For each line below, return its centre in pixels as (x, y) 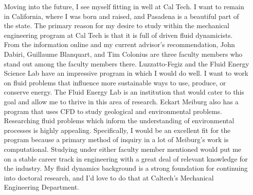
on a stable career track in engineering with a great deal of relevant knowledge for (126, 158)
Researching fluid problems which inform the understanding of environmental (119, 121)
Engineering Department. (42, 187)
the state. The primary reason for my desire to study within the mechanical (117, 25)
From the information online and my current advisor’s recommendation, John (119, 44)
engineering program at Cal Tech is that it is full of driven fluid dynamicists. (118, 35)
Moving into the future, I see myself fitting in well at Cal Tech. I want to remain (124, 6)
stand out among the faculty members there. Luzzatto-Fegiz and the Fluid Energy (126, 63)
